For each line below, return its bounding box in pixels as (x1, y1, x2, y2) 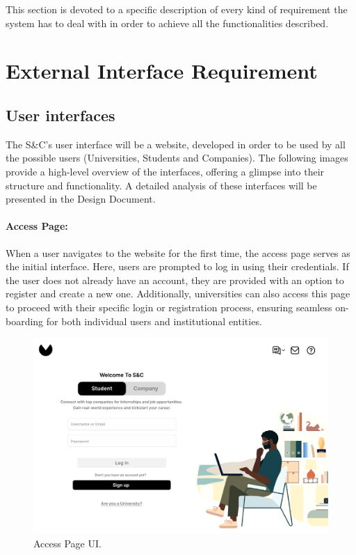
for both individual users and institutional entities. (46, 313, 262, 328)
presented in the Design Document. (6, 191, 156, 206)
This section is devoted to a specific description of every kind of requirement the (6, 2, 348, 16)
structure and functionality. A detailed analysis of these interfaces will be (6, 178, 317, 192)
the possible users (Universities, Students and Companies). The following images (6, 150, 348, 165)
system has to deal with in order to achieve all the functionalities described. (6, 15, 329, 30)
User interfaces (6, 104, 115, 125)
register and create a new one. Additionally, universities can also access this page (6, 286, 350, 301)
